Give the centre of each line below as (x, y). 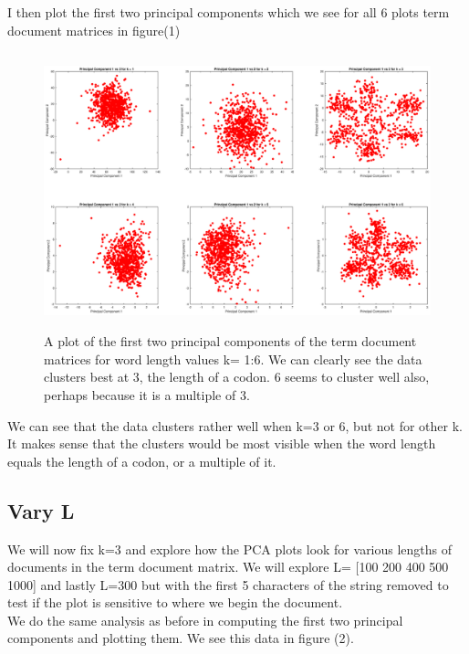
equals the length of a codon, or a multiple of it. (142, 461)
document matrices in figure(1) (94, 30)
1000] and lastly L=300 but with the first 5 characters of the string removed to (228, 584)
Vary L (41, 510)
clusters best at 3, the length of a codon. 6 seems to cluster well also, (237, 377)
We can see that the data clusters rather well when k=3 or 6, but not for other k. (235, 425)
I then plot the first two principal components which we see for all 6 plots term (229, 12)
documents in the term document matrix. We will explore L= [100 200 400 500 (228, 567)
